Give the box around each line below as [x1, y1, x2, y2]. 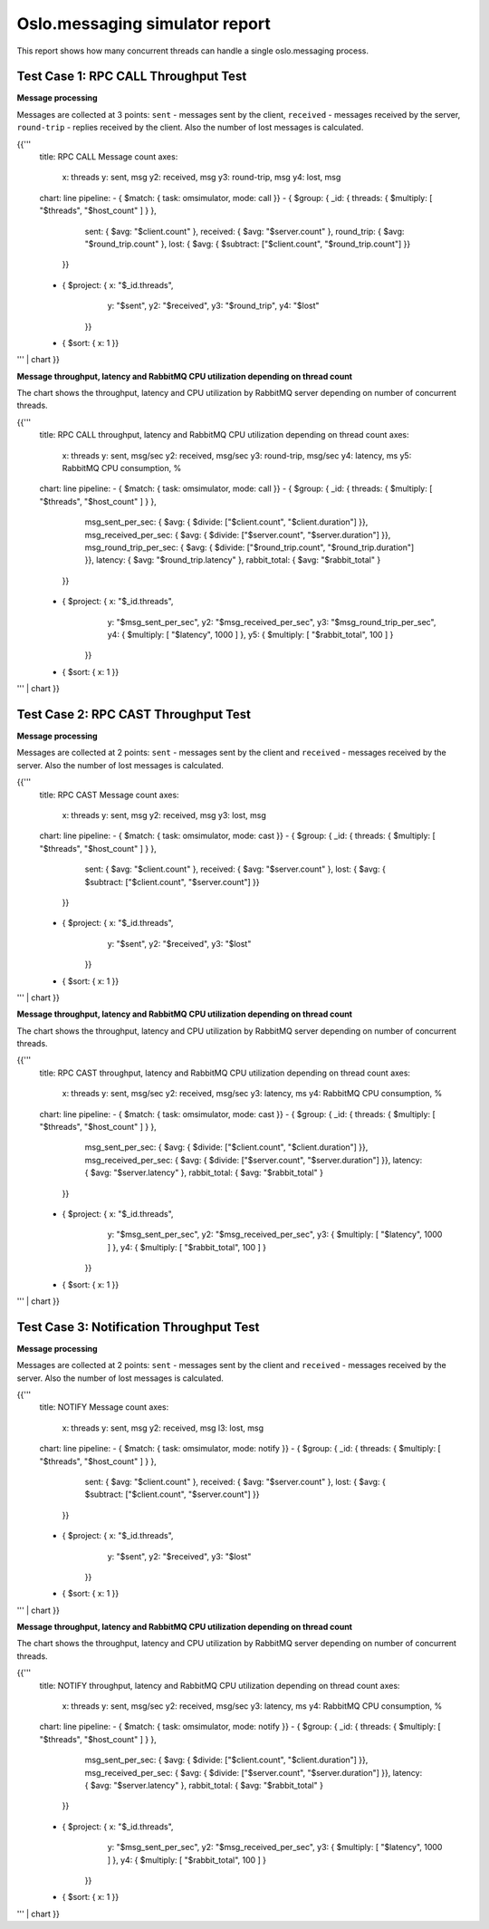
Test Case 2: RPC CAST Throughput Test [16, 707, 252, 722]
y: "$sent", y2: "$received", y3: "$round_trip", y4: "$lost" [107, 300, 321, 312]
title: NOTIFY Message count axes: [39, 1402, 169, 1413]
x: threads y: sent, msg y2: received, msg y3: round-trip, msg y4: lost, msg [62, 172, 341, 183]
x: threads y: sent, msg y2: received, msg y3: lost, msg [62, 809, 267, 820]
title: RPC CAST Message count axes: [39, 789, 180, 800]
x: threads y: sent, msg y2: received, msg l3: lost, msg [62, 1423, 264, 1433]
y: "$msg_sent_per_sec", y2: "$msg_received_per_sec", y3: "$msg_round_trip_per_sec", [107, 616, 436, 627]
